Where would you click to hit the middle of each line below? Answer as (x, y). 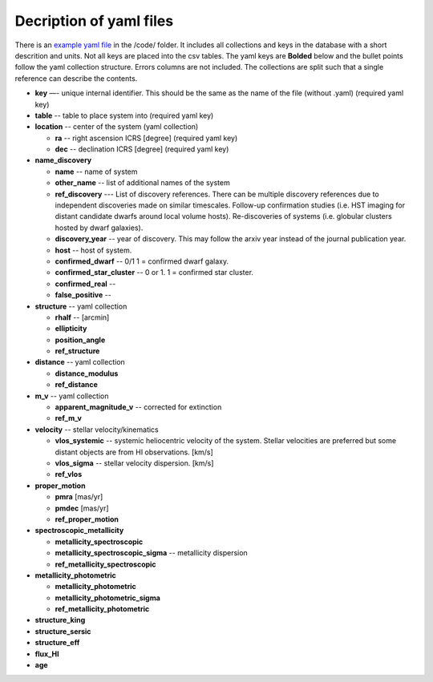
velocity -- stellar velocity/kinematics (97, 430)
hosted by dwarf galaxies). (99, 228)
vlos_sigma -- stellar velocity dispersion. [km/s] (134, 463)
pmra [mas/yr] (79, 497)
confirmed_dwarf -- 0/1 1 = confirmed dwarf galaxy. (142, 261)
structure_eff (57, 643)
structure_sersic (63, 631)
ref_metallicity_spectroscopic (105, 564)
